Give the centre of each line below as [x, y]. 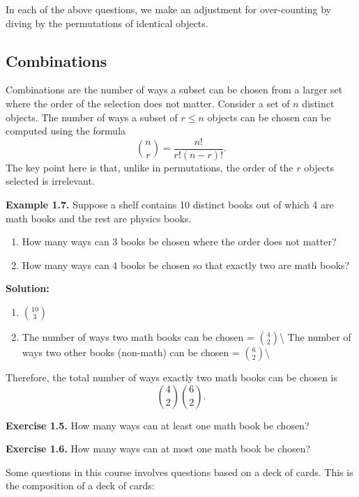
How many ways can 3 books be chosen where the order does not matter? [179, 242]
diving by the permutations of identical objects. [107, 23]
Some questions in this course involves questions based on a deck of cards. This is [179, 472]
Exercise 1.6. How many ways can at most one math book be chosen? [158, 449]
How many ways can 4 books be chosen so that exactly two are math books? [186, 265]
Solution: [28, 288]
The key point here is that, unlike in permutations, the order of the [150, 167]
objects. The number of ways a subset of [92, 117]
